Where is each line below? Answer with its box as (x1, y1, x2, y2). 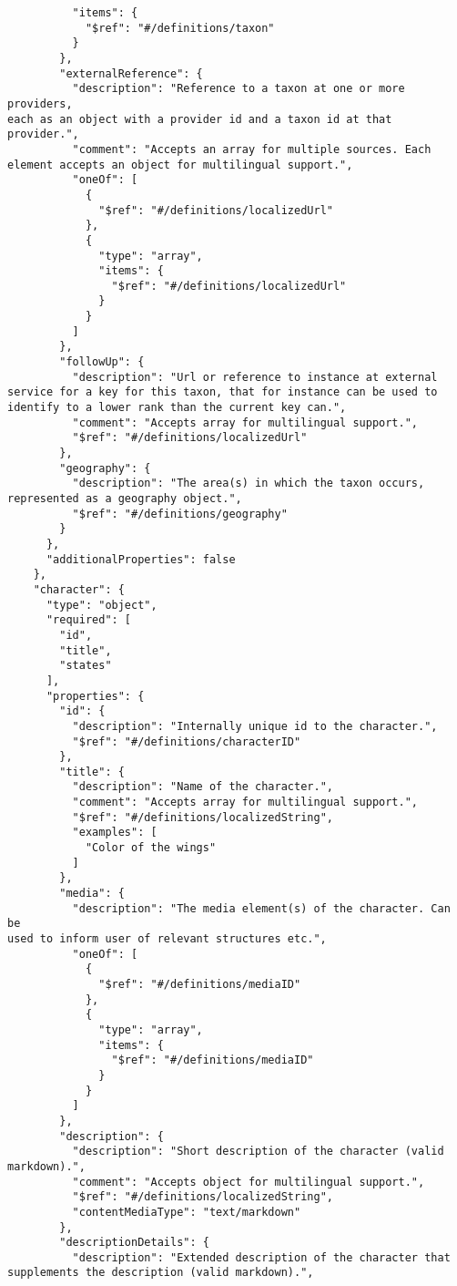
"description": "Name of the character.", (72, 780, 333, 794)
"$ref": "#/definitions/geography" (72, 507, 288, 520)
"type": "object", (46, 598, 157, 612)
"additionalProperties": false (46, 552, 236, 566)
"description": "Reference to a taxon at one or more (72, 82, 405, 96)
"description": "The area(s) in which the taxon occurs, (72, 477, 425, 490)
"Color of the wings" (85, 841, 217, 855)
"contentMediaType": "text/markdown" (72, 1205, 301, 1219)
